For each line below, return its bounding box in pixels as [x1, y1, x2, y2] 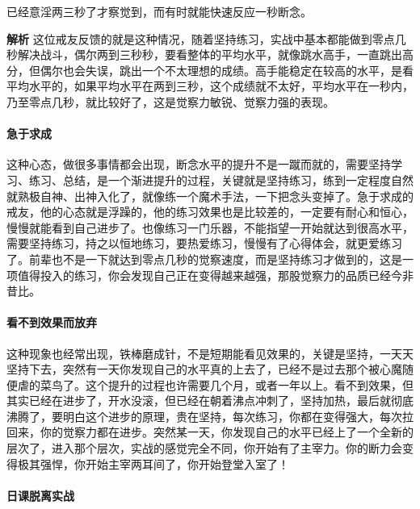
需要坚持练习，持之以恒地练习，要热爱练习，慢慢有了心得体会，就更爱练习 [6, 235, 402, 252]
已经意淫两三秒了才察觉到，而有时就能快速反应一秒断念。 [6, 3, 312, 19]
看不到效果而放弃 [6, 314, 97, 331]
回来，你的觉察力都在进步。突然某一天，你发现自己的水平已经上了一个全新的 [6, 423, 414, 440]
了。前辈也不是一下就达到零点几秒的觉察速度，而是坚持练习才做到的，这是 [6, 250, 402, 267]
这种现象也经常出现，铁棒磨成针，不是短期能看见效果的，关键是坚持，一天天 [6, 344, 414, 361]
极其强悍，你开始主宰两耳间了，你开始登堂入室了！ [17, 455, 289, 472]
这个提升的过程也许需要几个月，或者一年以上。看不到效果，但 [85, 376, 414, 393]
